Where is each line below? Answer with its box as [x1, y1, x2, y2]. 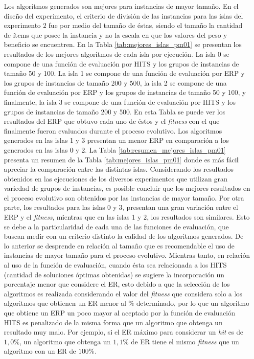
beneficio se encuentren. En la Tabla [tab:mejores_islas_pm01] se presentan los [4, 39, 242, 49]
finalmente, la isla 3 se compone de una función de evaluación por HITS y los [4, 96, 236, 107]
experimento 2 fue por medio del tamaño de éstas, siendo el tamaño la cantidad [4, 20, 243, 30]
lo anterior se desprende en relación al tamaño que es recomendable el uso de [4, 240, 235, 250]
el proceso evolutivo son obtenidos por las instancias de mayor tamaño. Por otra [4, 192, 244, 202]
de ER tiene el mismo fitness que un [131, 336, 239, 346]
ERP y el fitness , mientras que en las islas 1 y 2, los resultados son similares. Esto [4, 212, 250, 222]
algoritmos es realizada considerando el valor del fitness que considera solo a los [4, 288, 242, 298]
